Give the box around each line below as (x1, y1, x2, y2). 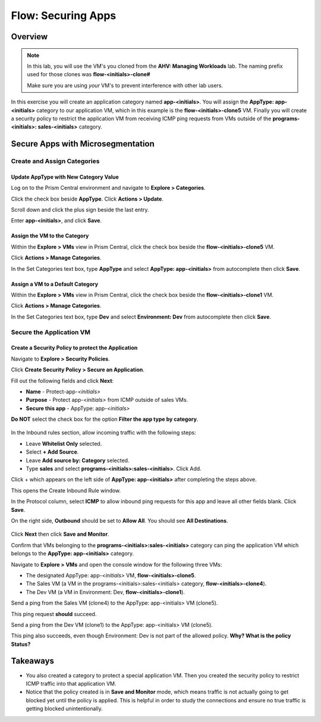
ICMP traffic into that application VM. (26, 680, 117, 687)
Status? (11, 640, 31, 648)
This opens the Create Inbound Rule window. (11, 487, 121, 494)
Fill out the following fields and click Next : (11, 377, 114, 384)
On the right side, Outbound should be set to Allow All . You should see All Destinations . (11, 517, 228, 524)
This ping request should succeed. (11, 610, 97, 617)
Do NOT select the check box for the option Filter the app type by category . (11, 415, 199, 423)
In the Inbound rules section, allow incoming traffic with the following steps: (11, 429, 196, 436)
